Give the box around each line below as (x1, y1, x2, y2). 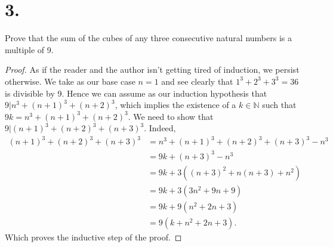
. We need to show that (128, 110, 214, 122)
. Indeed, (144, 122, 176, 134)
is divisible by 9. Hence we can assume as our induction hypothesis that (5, 87, 267, 99)
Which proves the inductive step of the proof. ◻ (5, 231, 182, 243)
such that (262, 98, 297, 111)
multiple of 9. (5, 43, 54, 55)
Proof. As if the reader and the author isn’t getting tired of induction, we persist (5, 63, 300, 76)
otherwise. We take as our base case (5, 75, 135, 87)
